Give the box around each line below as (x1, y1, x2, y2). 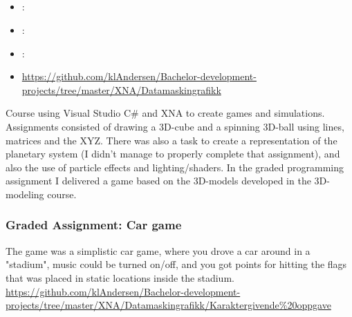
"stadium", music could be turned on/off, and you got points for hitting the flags (6, 257, 347, 271)
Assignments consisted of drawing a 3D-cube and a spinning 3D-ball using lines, (6, 119, 344, 133)
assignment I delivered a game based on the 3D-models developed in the (6, 173, 311, 188)
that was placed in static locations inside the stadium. (6, 270, 234, 285)
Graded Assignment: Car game (6, 216, 182, 233)
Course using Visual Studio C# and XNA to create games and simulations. (6, 106, 325, 120)
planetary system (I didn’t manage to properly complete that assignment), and (6, 146, 340, 161)
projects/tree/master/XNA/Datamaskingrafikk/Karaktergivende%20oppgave (6, 298, 331, 312)
